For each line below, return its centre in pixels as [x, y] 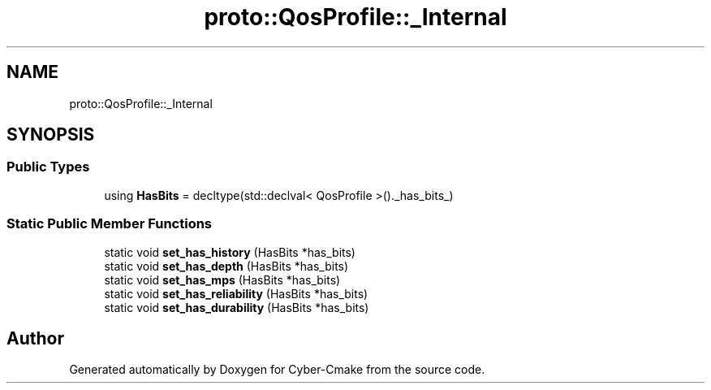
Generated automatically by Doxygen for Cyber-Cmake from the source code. [277, 370]
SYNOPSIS [51, 135]
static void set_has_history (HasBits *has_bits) [230, 252]
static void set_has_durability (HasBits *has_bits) [237, 307]
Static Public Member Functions [110, 224]
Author [35, 338]
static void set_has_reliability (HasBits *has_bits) [236, 293]
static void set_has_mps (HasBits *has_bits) [222, 279]
